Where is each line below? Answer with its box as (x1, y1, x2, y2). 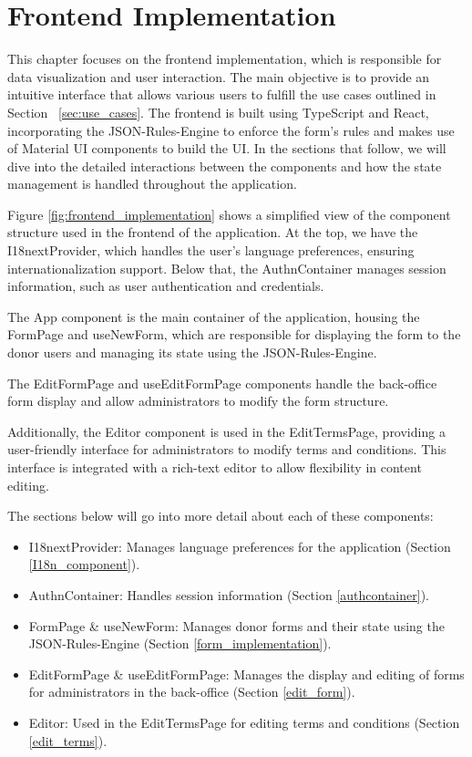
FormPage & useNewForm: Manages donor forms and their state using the (28, 616, 445, 635)
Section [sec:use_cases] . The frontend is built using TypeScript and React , (7, 102, 429, 121)
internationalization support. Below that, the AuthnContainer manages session (7, 258, 446, 277)
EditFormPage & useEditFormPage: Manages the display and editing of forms (28, 664, 465, 683)
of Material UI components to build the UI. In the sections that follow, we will (7, 139, 446, 158)
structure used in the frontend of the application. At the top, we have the (7, 223, 418, 242)
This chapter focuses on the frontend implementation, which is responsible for (7, 49, 442, 68)
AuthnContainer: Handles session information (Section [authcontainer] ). (28, 585, 429, 604)
